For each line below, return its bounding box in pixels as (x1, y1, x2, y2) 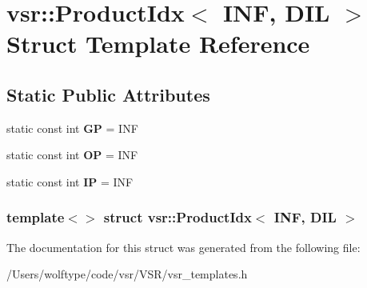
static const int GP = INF (6, 119, 138, 136)
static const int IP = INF (6, 173, 134, 190)
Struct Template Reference (6, 27, 310, 60)
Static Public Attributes (6, 82, 210, 106)
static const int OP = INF (6, 146, 138, 163)
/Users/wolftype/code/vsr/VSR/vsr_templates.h (6, 266, 248, 282)
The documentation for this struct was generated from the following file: (6, 238, 361, 255)
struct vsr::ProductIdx (103, 207, 252, 227)
